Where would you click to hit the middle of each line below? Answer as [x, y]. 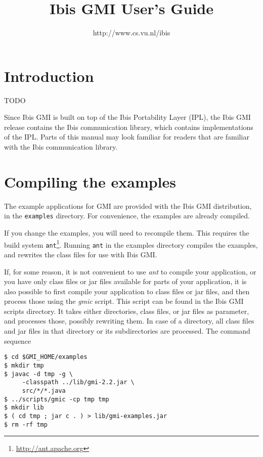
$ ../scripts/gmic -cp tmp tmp [57, 399]
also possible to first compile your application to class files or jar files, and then [127, 291]
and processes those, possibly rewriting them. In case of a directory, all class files [129, 321]
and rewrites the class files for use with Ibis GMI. [81, 254]
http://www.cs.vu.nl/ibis [131, 33]
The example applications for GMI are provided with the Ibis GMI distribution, [128, 205]
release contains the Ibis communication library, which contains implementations [129, 127]
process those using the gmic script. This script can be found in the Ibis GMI [124, 301]
